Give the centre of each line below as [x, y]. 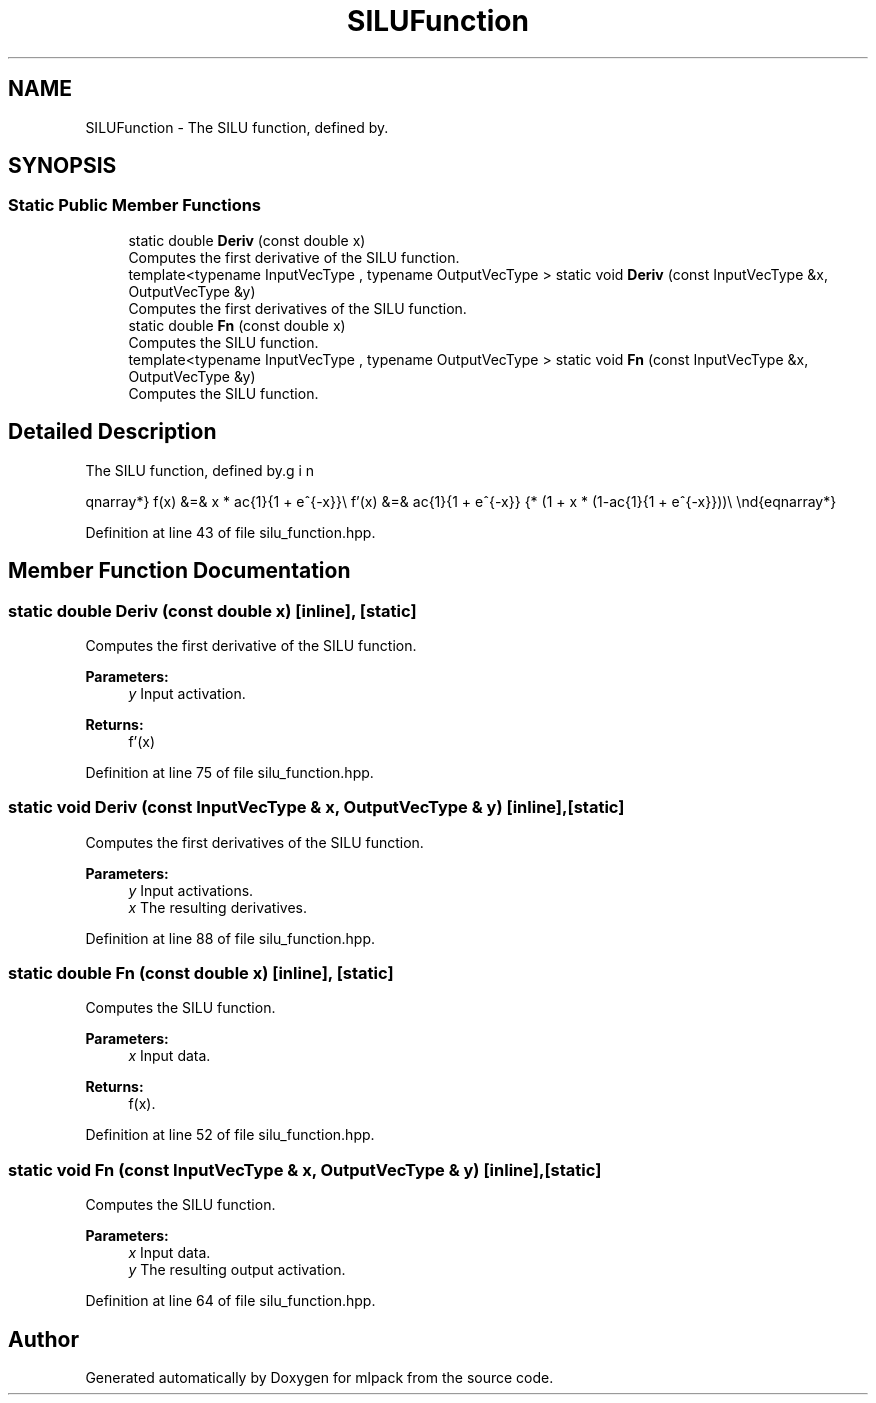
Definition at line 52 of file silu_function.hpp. [230, 1135]
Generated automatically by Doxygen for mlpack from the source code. [319, 1377]
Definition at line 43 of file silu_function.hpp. [230, 532]
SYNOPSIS [62, 166]
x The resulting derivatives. [217, 907]
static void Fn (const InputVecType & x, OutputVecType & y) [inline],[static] [305, 1169]
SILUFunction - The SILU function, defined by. [237, 127]
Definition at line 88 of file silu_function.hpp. [230, 938]
